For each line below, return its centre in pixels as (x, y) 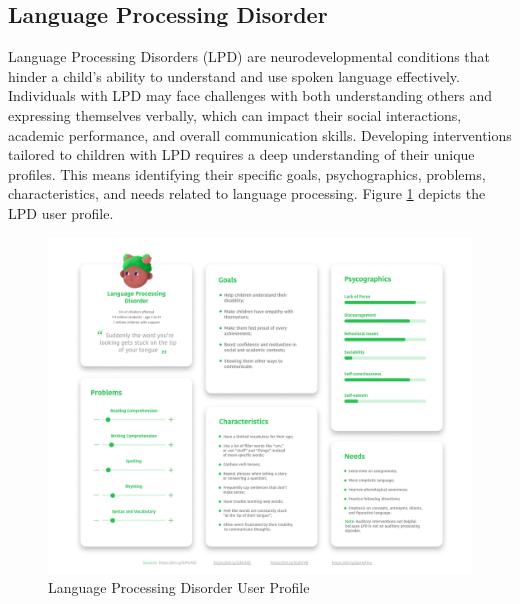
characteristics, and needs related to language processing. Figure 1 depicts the (247, 193)
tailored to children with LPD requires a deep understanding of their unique (241, 154)
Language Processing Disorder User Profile (179, 587)
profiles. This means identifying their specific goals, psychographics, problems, (247, 173)
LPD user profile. (61, 212)
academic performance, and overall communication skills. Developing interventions (260, 134)
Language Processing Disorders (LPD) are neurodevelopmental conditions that (249, 56)
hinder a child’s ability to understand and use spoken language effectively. (234, 75)
